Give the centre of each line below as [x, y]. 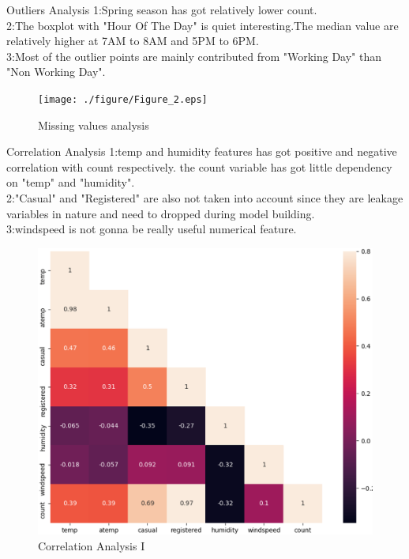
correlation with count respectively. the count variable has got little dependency [199, 166]
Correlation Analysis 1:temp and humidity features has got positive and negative [202, 151]
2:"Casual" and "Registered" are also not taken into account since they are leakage [205, 198]
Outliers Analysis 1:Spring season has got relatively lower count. [162, 9]
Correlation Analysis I [92, 545]
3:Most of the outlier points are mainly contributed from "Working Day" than [194, 56]
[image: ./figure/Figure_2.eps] [123, 99]
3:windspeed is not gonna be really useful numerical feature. [152, 229]
